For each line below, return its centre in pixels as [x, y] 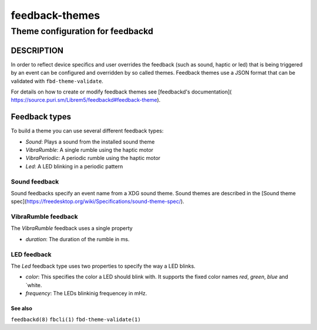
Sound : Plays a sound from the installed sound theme [90, 142]
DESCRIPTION [37, 50]
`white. [34, 285]
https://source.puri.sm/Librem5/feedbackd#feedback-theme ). [86, 100]
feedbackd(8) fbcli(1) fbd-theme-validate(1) [76, 319]
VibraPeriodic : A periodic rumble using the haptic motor [93, 158]
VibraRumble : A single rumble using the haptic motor [90, 149]
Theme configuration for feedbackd [82, 31]
